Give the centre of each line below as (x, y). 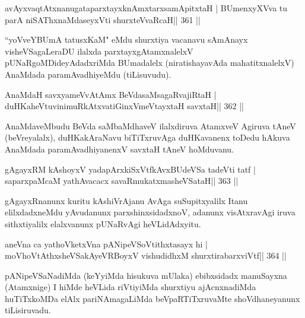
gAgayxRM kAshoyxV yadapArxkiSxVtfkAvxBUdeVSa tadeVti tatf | (130, 169)
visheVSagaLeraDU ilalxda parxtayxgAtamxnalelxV (99, 51)
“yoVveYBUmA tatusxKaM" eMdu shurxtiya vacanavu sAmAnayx (126, 39)
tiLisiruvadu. (28, 310)
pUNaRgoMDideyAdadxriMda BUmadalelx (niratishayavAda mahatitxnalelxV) (150, 63)
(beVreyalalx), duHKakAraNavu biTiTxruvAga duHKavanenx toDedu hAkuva (147, 137)
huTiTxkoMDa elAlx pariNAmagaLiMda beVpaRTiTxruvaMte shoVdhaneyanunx (152, 298)
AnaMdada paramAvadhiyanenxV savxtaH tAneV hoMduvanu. (119, 149)
